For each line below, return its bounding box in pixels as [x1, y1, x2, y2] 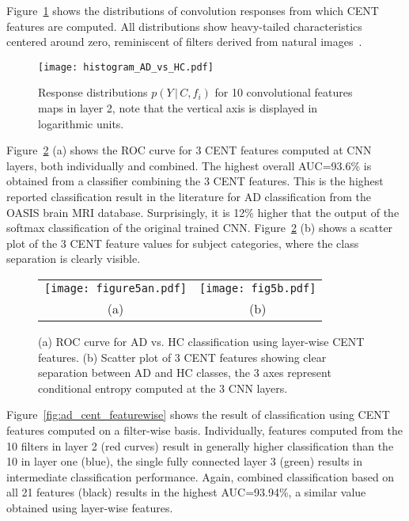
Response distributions [38, 84, 148, 101]
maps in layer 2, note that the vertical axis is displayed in [38, 100, 318, 116]
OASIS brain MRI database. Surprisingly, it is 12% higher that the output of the [6, 203, 400, 220]
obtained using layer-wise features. [6, 499, 173, 515]
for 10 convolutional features [214, 84, 353, 101]
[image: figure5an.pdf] [44, 281, 187, 295]
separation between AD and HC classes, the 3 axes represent [38, 364, 331, 381]
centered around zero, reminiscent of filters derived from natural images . [6, 33, 362, 50]
